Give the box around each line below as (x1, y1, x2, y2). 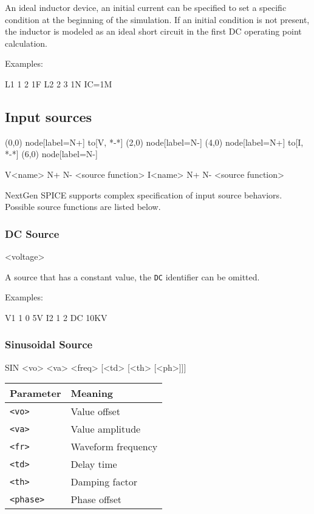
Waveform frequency (70, 439, 158, 454)
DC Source (5, 226, 60, 241)
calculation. (5, 36, 48, 49)
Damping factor (70, 475, 138, 489)
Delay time (70, 457, 117, 472)
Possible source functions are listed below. (5, 200, 161, 213)
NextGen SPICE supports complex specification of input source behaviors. (5, 188, 282, 201)
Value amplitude (70, 422, 141, 436)
